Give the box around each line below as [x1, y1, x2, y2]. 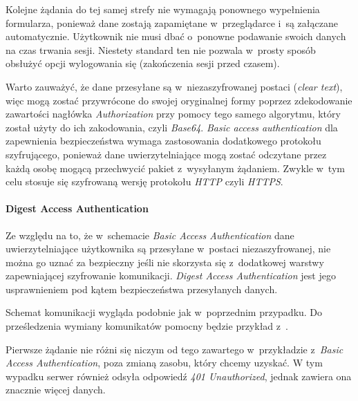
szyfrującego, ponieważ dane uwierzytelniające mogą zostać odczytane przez [6, 147, 327, 161]
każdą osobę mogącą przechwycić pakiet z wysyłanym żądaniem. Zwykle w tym [6, 160, 345, 175]
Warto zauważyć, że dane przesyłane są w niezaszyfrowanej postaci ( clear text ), [6, 79, 343, 93]
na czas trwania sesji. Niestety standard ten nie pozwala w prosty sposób [6, 42, 316, 57]
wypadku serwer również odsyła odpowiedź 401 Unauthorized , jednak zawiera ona [6, 369, 352, 383]
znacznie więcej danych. [6, 382, 106, 397]
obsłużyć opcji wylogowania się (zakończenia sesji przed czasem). [6, 56, 280, 71]
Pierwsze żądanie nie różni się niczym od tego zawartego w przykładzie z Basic [6, 342, 343, 356]
